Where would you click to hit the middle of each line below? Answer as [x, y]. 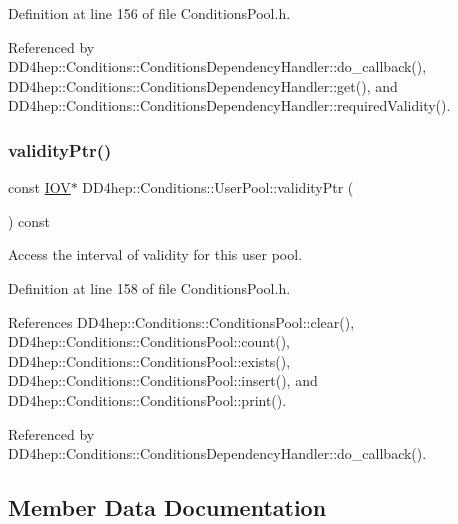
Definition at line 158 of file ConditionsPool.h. [149, 287]
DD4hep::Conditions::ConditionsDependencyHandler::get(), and [203, 85]
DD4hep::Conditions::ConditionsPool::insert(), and [163, 380]
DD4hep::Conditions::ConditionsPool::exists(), [149, 360]
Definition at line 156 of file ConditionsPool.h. [149, 13]
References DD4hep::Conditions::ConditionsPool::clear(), [181, 321]
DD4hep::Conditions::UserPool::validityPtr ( [218, 187]
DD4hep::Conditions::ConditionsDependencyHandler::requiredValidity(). [229, 105]
